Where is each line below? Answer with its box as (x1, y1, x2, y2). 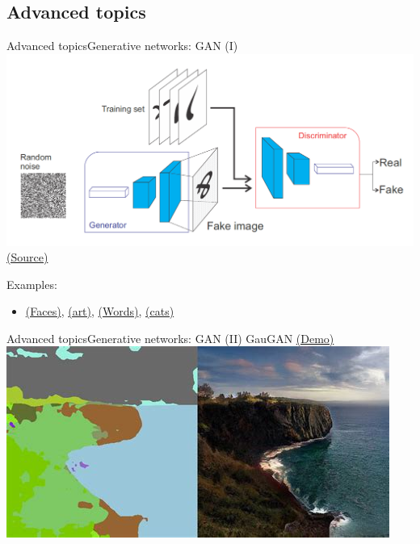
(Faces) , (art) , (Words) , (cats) (25, 303, 174, 320)
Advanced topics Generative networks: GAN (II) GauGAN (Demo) (6, 329, 334, 346)
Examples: (6, 275, 57, 292)
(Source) (6, 249, 48, 266)
